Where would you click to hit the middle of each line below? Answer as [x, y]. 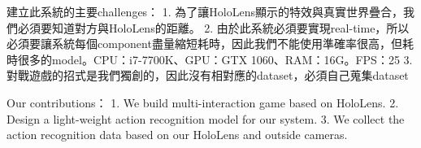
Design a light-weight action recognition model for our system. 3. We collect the [206, 118]
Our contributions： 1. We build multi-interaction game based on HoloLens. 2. [203, 102]
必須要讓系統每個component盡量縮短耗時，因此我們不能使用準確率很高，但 [204, 44]
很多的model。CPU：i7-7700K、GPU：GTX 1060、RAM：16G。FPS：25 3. [215, 59]
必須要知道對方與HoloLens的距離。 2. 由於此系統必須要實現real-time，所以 [213, 27]
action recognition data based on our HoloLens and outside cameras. [177, 135]
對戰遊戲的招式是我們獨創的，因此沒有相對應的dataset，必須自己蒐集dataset [208, 75]
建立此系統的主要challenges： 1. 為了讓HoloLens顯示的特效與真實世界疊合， [205, 11]
